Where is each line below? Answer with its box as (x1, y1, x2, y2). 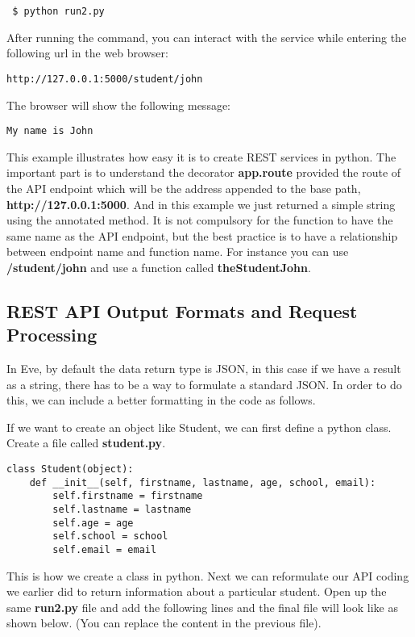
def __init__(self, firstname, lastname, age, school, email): (29, 476, 376, 488)
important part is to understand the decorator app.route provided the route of (6, 164, 401, 181)
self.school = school (52, 530, 168, 543)
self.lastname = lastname (52, 504, 192, 516)
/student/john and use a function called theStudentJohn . (6, 258, 311, 275)
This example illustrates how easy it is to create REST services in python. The (6, 148, 396, 165)
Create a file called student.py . (6, 434, 166, 451)
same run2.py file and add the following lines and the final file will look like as (6, 598, 398, 615)
